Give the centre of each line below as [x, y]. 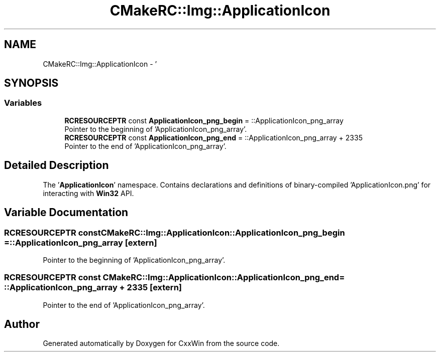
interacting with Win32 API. [88, 193]
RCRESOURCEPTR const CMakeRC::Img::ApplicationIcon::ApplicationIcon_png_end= [175, 278]
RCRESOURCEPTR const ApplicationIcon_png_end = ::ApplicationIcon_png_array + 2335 [213, 137]
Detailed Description [57, 165]
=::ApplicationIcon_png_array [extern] [81, 242]
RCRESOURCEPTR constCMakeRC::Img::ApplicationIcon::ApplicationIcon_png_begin [175, 232]
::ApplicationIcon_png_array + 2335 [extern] [93, 288]
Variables [23, 103]
